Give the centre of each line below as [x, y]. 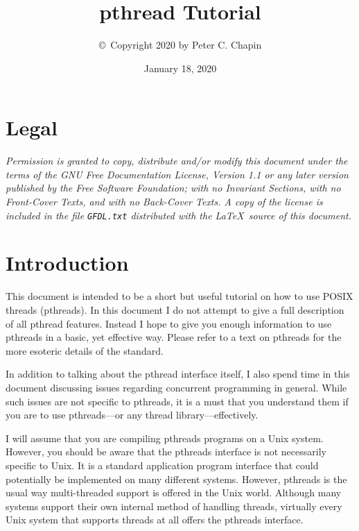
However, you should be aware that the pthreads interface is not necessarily [166, 452]
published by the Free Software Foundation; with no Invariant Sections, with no [173, 188]
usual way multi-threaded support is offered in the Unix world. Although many [174, 492]
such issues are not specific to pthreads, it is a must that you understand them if [177, 401]
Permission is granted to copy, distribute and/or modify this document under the [177, 161]
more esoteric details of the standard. [85, 350]
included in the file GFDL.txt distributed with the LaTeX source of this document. [179, 215]
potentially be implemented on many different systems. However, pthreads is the [176, 479]
